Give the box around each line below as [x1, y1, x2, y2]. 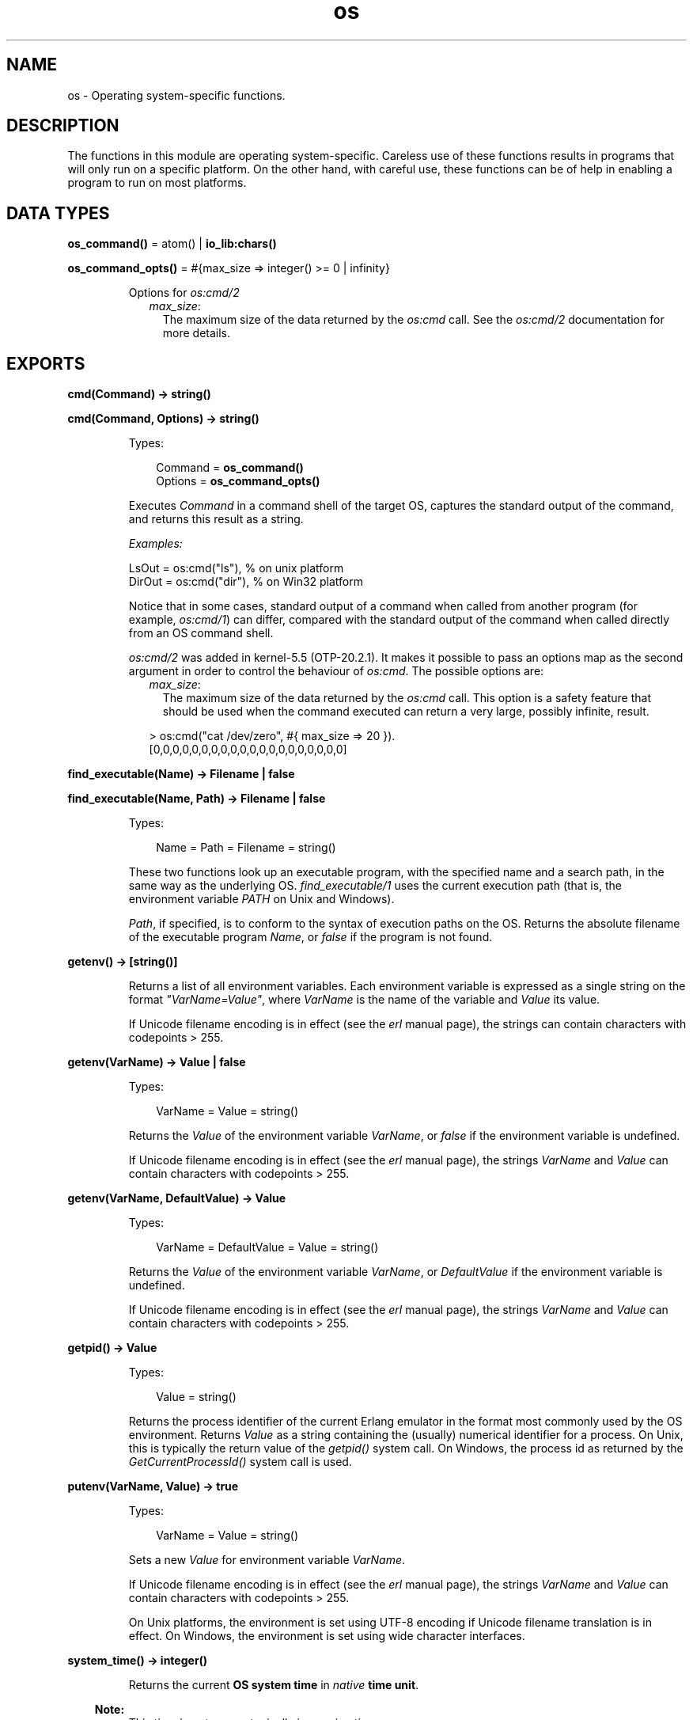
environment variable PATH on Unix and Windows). [128, 892, 395, 906]
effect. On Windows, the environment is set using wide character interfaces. [128, 1629, 525, 1643]
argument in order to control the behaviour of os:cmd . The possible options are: [128, 664, 544, 678]
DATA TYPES [6, 203, 110, 223]
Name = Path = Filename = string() [156, 841, 336, 855]
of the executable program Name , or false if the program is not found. [128, 930, 493, 944]
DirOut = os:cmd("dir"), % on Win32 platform [128, 575, 364, 589]
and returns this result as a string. [128, 512, 304, 526]
